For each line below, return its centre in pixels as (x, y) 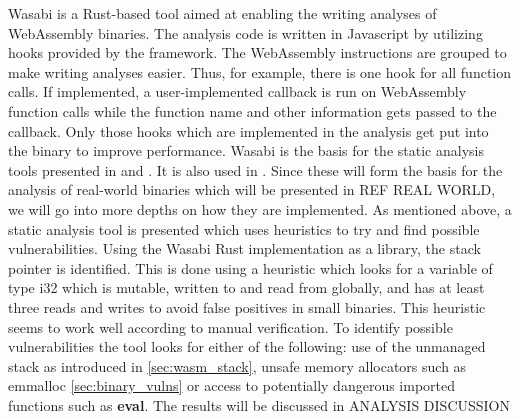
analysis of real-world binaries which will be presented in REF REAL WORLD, (252, 189)
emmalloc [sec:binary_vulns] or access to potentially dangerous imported (232, 385)
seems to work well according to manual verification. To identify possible (230, 326)
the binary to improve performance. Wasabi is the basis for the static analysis (246, 150)
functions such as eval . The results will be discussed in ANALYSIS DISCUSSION (259, 404)
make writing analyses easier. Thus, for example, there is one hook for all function (260, 71)
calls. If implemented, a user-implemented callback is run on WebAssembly (237, 91)
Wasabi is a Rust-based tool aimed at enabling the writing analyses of (222, 13)
